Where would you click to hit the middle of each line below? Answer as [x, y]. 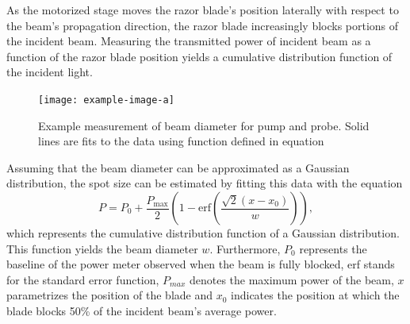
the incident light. [50, 72]
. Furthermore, [245, 248]
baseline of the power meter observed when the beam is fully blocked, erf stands [201, 264]
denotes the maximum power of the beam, [291, 279]
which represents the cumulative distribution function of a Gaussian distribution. [203, 233]
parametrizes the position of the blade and [110, 295]
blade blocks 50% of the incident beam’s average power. [142, 310]
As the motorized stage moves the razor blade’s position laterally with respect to [203, 10]
